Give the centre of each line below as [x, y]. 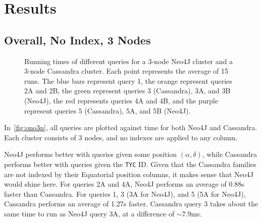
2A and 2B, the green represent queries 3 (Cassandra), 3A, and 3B [127, 91]
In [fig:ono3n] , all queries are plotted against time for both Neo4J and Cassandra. [131, 127]
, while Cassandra [229, 154]
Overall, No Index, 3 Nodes [77, 40]
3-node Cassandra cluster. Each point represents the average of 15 [126, 71]
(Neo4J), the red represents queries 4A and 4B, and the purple [121, 100]
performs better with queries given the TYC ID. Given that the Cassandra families [130, 164]
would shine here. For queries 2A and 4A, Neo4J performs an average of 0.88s [124, 184]
